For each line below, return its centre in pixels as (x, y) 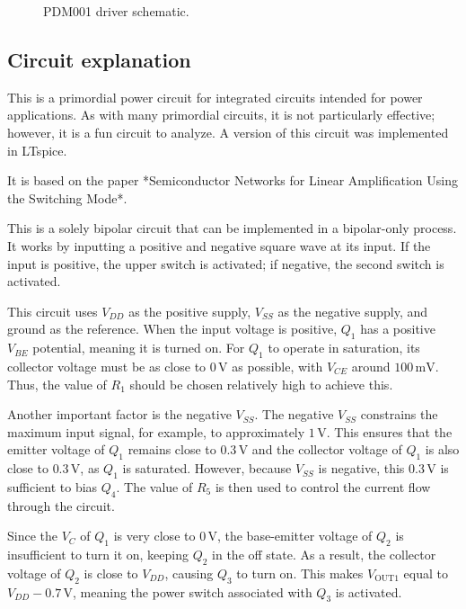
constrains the (399, 414)
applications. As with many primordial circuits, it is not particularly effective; (221, 115)
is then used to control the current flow (323, 486)
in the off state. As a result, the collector (324, 555)
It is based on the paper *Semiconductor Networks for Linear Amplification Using (233, 180)
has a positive (398, 329)
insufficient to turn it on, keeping (98, 555)
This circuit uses (53, 311)
